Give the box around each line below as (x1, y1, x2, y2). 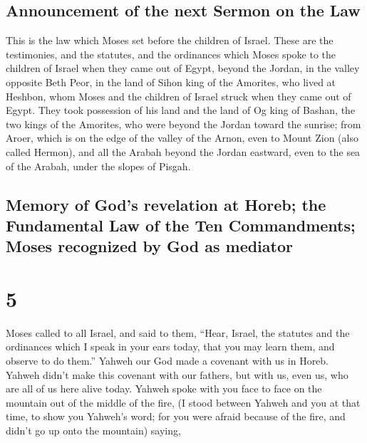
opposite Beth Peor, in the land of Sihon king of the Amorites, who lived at (6, 74, 336, 89)
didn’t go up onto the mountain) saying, (6, 422, 181, 437)
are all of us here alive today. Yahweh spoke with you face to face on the (6, 381, 322, 396)
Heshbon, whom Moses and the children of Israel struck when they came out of (6, 88, 351, 103)
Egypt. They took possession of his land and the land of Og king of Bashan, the (6, 103, 356, 118)
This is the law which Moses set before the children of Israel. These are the (6, 33, 334, 48)
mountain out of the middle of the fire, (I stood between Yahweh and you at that (6, 395, 361, 410)
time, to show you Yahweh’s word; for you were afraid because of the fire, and (6, 409, 346, 424)
